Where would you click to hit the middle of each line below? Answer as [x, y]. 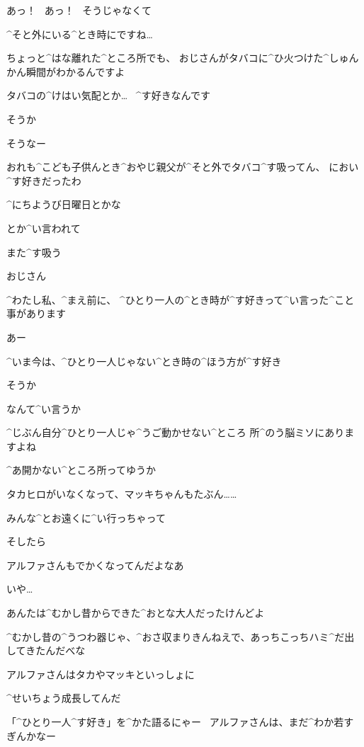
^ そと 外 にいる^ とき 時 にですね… [80, 34]
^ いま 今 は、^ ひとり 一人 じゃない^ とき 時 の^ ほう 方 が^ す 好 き [144, 361]
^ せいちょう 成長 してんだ [64, 698]
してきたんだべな [46, 650]
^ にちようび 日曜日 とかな [64, 204]
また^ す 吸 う [34, 252]
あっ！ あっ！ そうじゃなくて [79, 10]
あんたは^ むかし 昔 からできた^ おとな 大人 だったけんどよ [136, 613]
